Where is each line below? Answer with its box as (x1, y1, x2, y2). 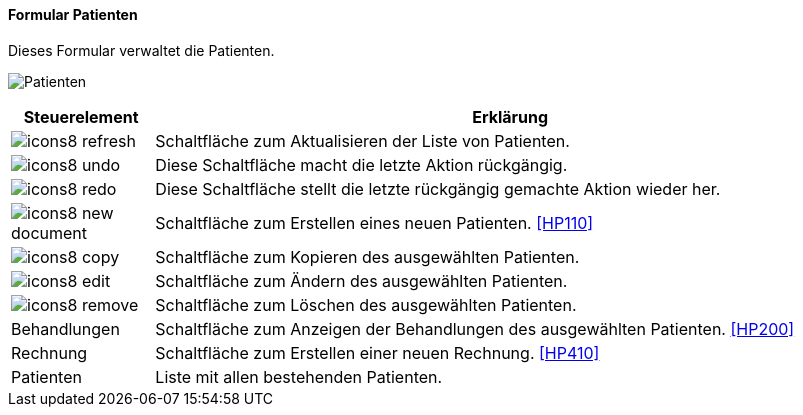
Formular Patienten (8, 6, 138, 23)
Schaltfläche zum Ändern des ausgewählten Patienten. (155, 270, 568, 291)
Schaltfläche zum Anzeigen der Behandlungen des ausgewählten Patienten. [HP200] (155, 318, 795, 339)
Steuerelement (23, 106, 139, 127)
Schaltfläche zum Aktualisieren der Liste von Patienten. (155, 130, 570, 151)
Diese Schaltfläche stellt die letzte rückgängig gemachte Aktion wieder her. (155, 178, 721, 199)
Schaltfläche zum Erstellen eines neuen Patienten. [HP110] (155, 212, 594, 233)
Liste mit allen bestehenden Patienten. (155, 366, 443, 387)
